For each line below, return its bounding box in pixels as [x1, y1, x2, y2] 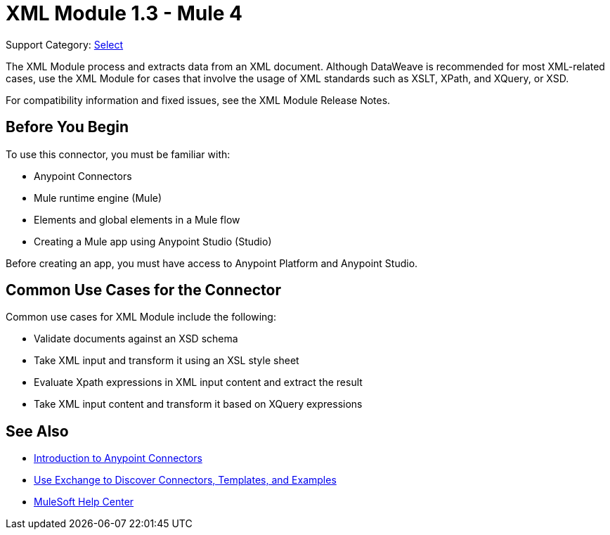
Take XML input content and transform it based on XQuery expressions [34, 398, 363, 411]
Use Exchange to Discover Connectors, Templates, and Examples [34, 474, 337, 486]
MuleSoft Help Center [34, 496, 134, 508]
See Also [6, 422, 69, 440]
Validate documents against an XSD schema [34, 333, 238, 345]
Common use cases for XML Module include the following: [6, 311, 276, 323]
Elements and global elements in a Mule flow [34, 213, 240, 226]
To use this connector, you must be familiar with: [6, 148, 231, 160]
